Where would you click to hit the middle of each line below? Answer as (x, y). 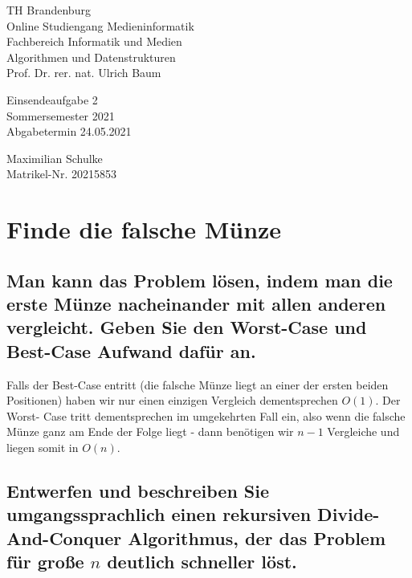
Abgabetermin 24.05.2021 (69, 131)
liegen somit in (43, 448)
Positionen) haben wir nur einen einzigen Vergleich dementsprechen (172, 400)
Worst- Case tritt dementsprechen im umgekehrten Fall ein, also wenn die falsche (206, 415)
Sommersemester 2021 (61, 115)
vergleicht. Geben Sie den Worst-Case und (187, 327)
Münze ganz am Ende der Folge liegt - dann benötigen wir (150, 431)
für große (45, 562)
